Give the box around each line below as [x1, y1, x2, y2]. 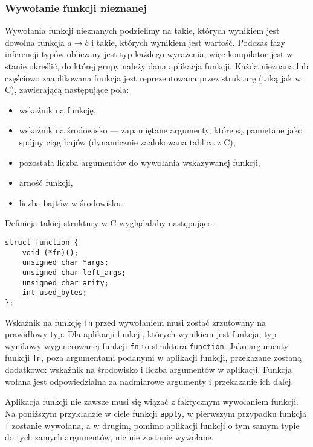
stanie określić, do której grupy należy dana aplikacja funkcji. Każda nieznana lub [5, 60, 308, 72]
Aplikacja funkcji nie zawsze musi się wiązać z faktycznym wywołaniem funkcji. [5, 395, 298, 408]
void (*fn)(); [22, 248, 79, 257]
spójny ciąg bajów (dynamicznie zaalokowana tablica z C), [19, 135, 236, 148]
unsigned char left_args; [22, 268, 126, 277]
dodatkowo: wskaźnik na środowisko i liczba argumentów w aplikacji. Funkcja [5, 363, 292, 376]
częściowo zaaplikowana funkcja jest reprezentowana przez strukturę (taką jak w [5, 71, 302, 84]
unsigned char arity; [22, 278, 109, 287]
